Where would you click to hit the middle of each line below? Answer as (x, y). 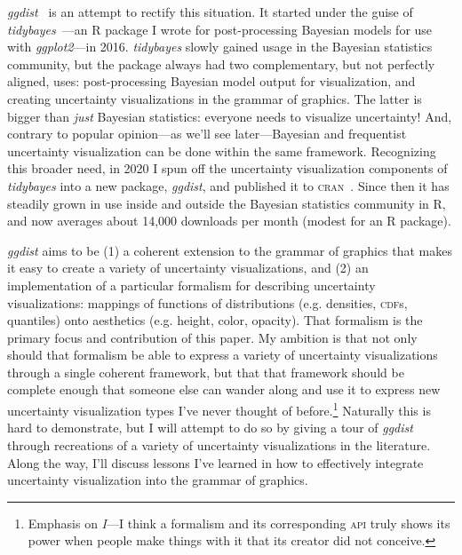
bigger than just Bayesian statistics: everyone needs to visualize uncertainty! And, (230, 116)
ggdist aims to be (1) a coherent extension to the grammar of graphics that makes (230, 250)
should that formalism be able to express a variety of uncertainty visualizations (223, 355)
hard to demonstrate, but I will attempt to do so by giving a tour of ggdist (210, 428)
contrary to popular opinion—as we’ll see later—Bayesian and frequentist (207, 134)
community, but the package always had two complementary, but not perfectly (221, 63)
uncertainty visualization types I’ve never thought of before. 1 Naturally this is (219, 409)
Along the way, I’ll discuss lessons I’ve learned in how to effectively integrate (215, 462)
